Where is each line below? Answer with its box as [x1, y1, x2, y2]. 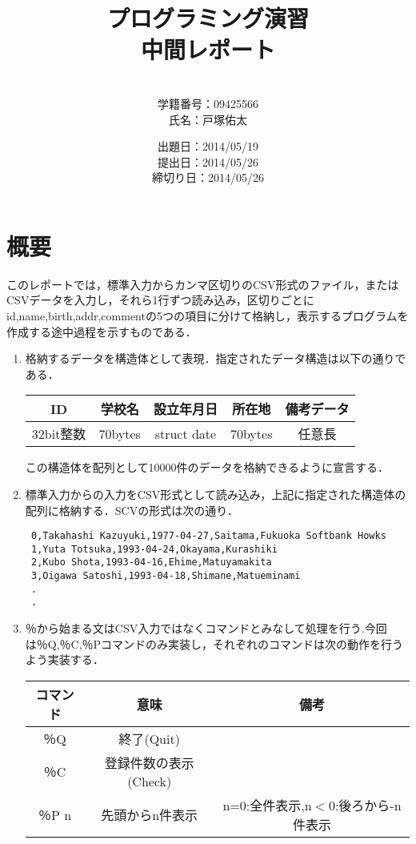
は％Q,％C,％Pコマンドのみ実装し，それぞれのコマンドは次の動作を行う [25, 635, 404, 652]
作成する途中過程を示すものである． [6, 323, 197, 340]
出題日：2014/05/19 [158, 138, 258, 155]
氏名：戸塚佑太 [169, 111, 247, 127]
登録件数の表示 [104, 753, 194, 772]
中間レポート [140, 33, 275, 66]
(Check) [127, 771, 172, 790]
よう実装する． [25, 651, 104, 668]
